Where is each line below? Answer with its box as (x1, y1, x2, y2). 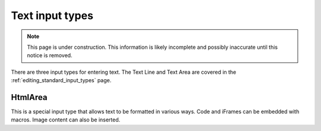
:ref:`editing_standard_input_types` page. (11, 77, 112, 84)
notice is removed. (27, 52, 73, 59)
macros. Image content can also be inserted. (11, 116, 121, 123)
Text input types (11, 9, 93, 22)
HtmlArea (11, 92, 48, 102)
